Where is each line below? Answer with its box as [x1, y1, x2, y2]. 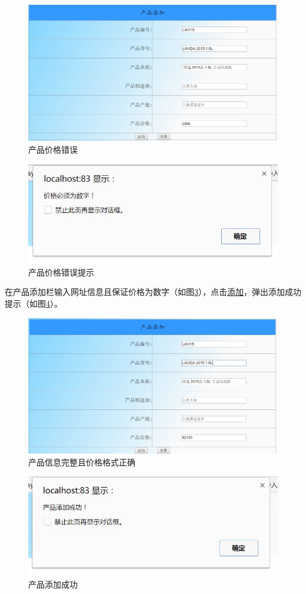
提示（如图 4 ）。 [5, 297, 62, 310]
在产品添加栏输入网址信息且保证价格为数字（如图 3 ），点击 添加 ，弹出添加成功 [5, 285, 301, 298]
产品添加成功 [28, 578, 78, 590]
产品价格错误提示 [28, 265, 94, 278]
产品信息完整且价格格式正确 [28, 455, 135, 468]
